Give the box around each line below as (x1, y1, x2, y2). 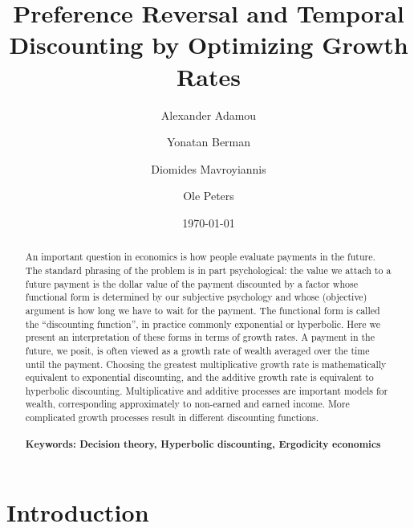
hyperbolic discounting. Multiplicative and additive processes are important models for (25, 383, 388, 397)
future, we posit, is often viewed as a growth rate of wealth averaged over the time (25, 343, 370, 357)
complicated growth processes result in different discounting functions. (25, 411, 319, 424)
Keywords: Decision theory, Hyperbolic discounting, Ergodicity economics (25, 437, 381, 452)
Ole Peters (183, 187, 234, 204)
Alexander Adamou (160, 106, 257, 123)
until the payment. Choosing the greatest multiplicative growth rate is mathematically (25, 357, 387, 370)
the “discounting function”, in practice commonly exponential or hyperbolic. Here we (25, 317, 380, 330)
